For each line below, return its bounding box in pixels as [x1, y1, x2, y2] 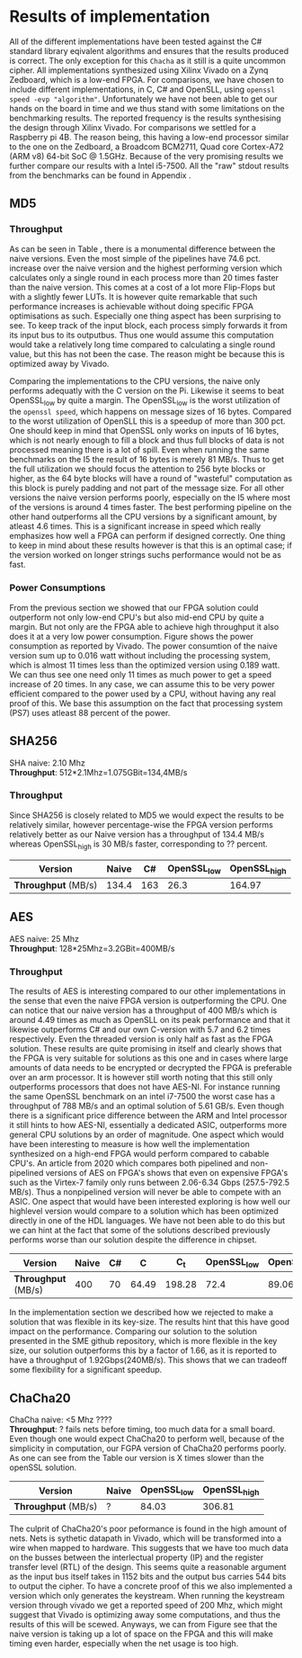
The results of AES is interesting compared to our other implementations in [9, 985, 286, 996]
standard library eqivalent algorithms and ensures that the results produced [9, 45, 289, 56]
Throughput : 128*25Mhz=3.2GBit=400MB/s [9, 943, 175, 954]
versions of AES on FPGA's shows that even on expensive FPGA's [45, 1167, 289, 1178]
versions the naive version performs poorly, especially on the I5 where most [9, 492, 290, 503]
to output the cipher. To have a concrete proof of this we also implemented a [9, 1581, 293, 1591]
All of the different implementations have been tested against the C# [9, 36, 262, 47]
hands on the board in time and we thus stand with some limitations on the [9, 103, 285, 113]
